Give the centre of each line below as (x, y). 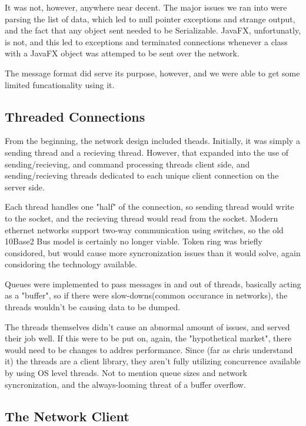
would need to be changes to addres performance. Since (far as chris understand (149, 349)
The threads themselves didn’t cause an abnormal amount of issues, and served (147, 326)
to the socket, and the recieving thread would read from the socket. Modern (142, 218)
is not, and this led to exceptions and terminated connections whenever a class (146, 41)
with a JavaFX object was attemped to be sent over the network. (122, 53)
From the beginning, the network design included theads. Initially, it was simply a (152, 141)
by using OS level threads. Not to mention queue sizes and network (126, 373)
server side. (25, 187)
